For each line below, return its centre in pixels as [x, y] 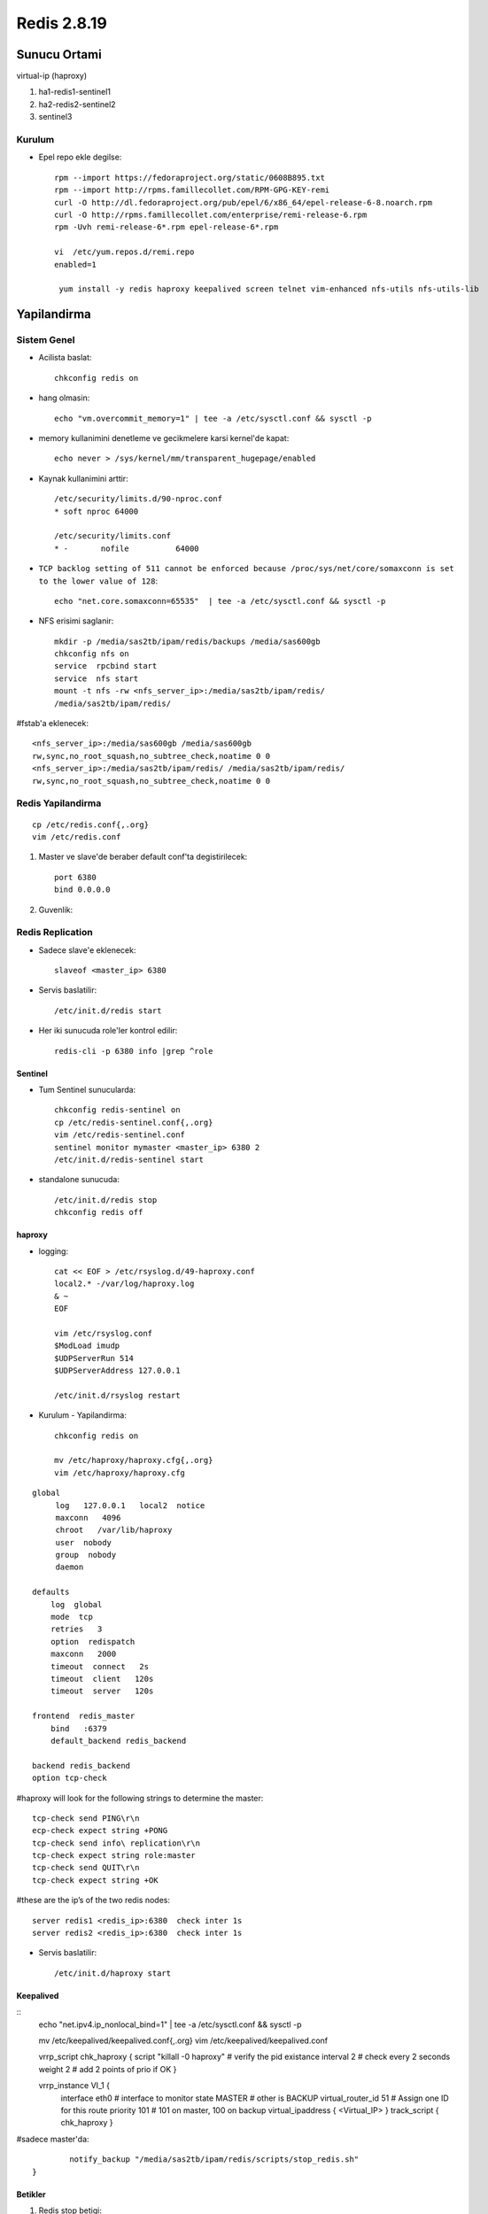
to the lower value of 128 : [98, 581]
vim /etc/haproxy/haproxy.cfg [120, 1473]
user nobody [84, 1542]
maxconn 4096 [88, 1517]
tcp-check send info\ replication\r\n [116, 1843]
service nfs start [97, 678]
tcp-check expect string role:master [114, 1856]
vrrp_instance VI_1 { [74, 2086]
